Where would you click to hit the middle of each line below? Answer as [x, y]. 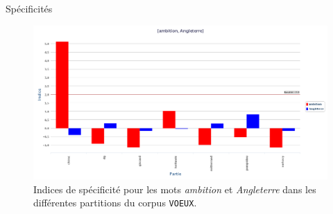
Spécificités [29, 8]
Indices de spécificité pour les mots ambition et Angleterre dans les [175, 189]
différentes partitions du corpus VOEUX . [115, 203]
